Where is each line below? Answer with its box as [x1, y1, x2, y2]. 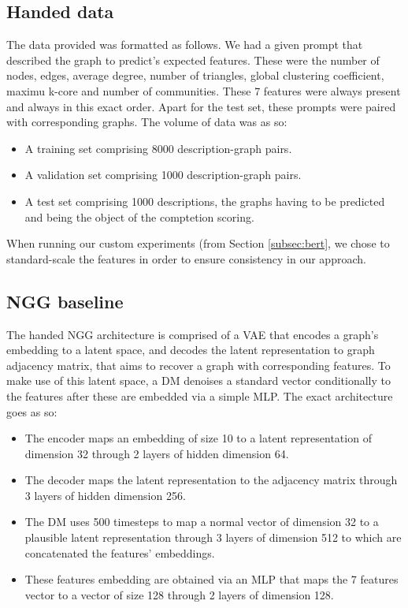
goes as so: [6, 403, 57, 420]
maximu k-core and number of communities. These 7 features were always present [6, 82, 401, 99]
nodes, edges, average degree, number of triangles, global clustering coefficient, [6, 67, 384, 84]
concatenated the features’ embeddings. [24, 544, 215, 561]
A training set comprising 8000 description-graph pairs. [24, 140, 292, 156]
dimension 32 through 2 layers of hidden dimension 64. [24, 445, 289, 461]
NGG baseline [6, 289, 124, 313]
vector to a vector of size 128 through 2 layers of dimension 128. [24, 586, 334, 602]
